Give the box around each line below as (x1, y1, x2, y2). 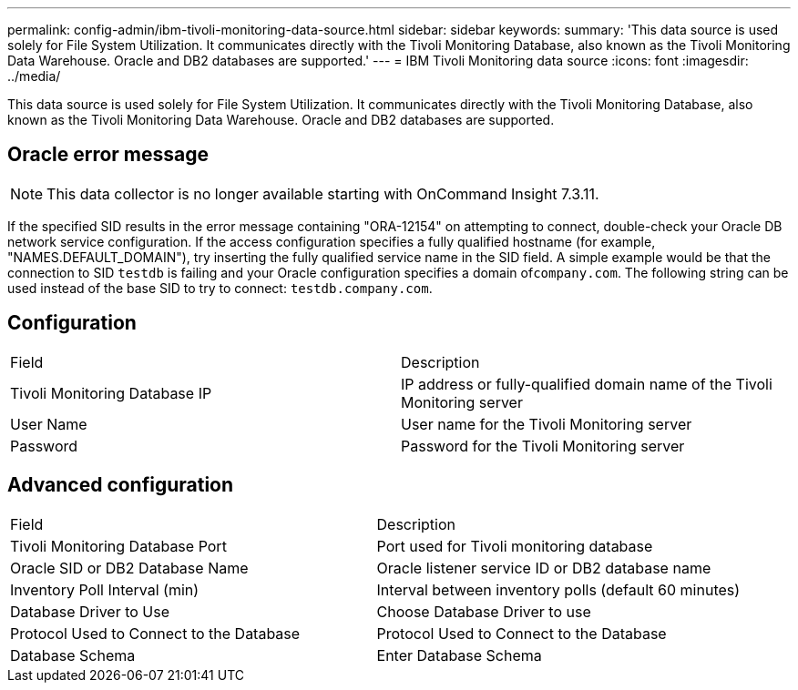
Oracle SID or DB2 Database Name (10, 558, 249, 577)
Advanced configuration (7, 473, 234, 497)
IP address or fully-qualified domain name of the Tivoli (401, 374, 772, 393)
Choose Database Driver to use (376, 602, 591, 621)
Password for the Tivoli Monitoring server (401, 436, 685, 455)
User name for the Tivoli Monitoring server (401, 414, 692, 433)
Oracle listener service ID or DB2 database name (376, 558, 711, 577)
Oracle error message (7, 143, 209, 167)
